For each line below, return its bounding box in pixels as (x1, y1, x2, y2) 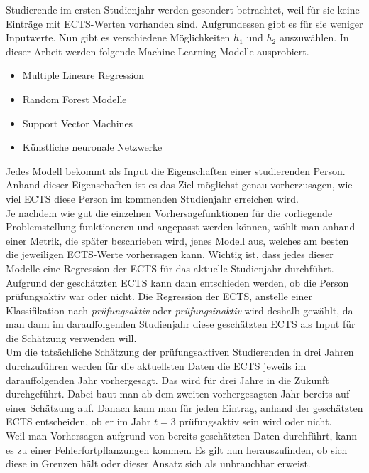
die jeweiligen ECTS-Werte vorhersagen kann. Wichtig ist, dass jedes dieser (6, 247, 334, 262)
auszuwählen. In (279, 30, 349, 45)
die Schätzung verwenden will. (6, 330, 137, 345)
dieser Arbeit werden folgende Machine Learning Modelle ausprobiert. (6, 43, 309, 58)
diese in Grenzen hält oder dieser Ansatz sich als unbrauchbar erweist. (6, 456, 311, 471)
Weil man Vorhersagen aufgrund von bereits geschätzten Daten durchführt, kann (6, 428, 357, 443)
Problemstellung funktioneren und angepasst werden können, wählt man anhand (6, 219, 356, 234)
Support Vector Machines (22, 115, 133, 130)
